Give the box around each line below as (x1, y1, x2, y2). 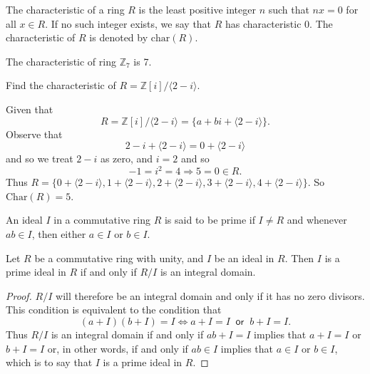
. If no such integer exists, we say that (45, 16, 212, 31)
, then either (31, 227, 86, 241)
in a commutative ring (53, 212, 150, 227)
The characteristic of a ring (6, 2, 125, 16)
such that (268, 2, 309, 16)
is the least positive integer (138, 2, 256, 16)
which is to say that (6, 355, 93, 370)
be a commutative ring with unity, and (34, 250, 204, 265)
